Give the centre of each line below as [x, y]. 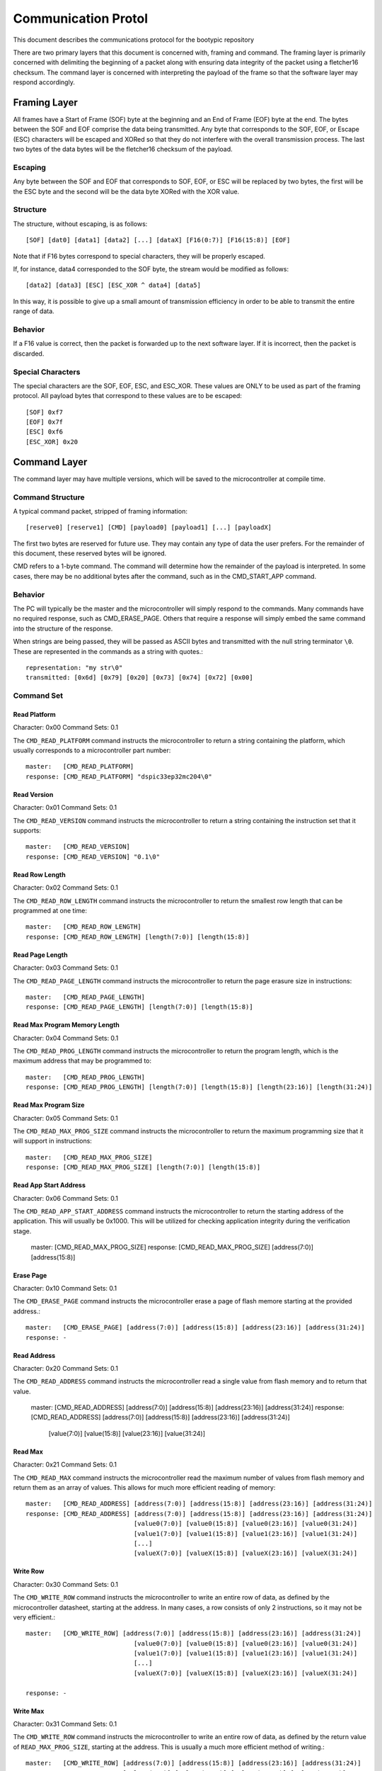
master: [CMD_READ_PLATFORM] [80, 766]
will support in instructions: [52, 1141]
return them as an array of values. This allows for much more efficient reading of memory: [144, 1488]
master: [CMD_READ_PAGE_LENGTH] [85, 997]
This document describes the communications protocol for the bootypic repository [134, 40]
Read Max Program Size [49, 1105]
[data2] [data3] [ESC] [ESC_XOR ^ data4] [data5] [114, 285]
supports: [27, 830]
